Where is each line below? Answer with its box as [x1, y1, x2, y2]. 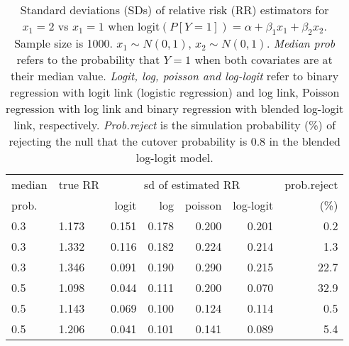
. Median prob [266, 35, 336, 52]
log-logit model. [135, 149, 214, 166]
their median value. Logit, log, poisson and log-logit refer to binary [11, 67, 339, 85]
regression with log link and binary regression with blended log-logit [6, 100, 344, 117]
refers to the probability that [16, 51, 160, 68]
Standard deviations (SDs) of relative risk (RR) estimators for [20, 1, 329, 18]
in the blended [269, 133, 340, 150]
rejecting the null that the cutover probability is [9, 133, 248, 150]
